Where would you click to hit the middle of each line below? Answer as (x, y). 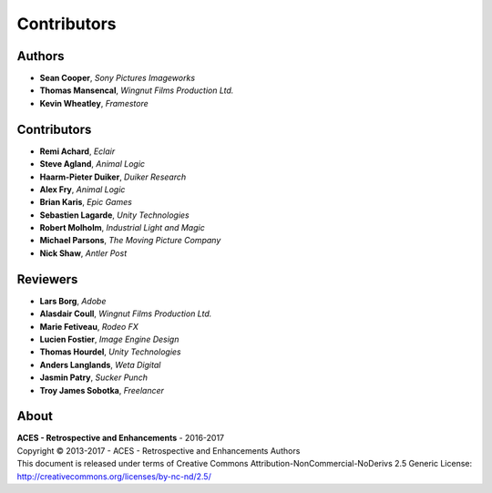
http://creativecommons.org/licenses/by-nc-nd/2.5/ (114, 476)
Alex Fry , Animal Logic (82, 189)
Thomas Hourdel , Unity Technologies (110, 352)
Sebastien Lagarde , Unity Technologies (115, 215)
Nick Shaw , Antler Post (83, 253)
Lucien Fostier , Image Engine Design (109, 339)
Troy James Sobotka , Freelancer (102, 390)
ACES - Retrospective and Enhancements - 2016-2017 (121, 438)
